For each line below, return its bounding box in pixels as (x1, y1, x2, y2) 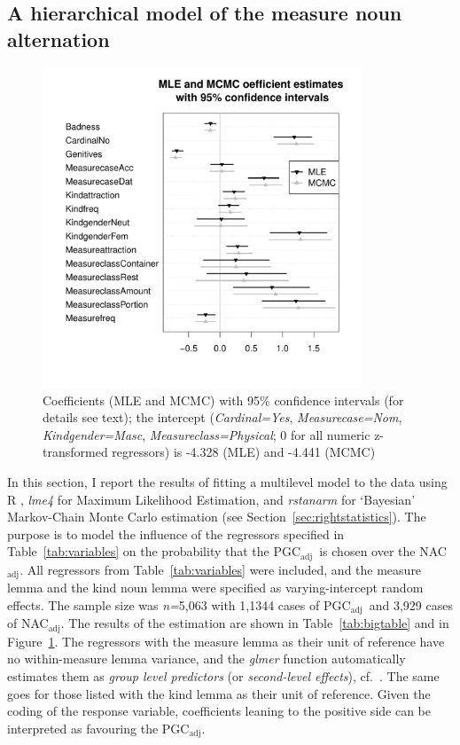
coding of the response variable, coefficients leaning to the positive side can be (7, 702, 431, 720)
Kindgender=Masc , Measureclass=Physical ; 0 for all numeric (43, 425, 370, 443)
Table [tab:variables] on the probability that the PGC (7, 542, 301, 561)
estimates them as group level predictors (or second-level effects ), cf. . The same (7, 666, 440, 685)
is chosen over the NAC (319, 542, 447, 561)
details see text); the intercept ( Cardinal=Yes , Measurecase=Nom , (43, 408, 402, 427)
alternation (7, 25, 110, 52)
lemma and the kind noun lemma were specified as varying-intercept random (7, 578, 424, 597)
